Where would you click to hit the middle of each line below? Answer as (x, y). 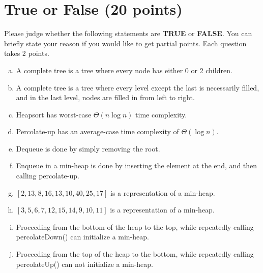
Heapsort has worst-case (54, 114)
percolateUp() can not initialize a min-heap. (84, 264)
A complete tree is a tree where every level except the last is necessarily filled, (138, 87)
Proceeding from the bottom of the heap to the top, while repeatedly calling (135, 226)
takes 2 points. (27, 53)
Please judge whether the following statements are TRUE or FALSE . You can (128, 33)
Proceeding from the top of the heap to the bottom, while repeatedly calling (135, 254)
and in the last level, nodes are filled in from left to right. (105, 97)
